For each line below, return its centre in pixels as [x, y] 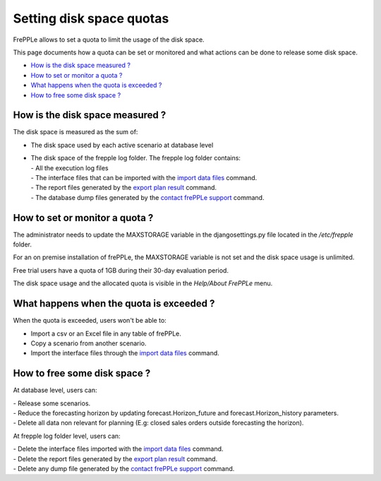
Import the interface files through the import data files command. [125, 353]
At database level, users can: [55, 390]
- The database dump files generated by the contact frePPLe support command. [147, 197]
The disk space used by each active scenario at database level [122, 145]
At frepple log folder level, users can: [67, 436]
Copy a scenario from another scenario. [89, 343]
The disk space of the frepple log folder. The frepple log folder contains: [136, 158]
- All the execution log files [69, 168]
